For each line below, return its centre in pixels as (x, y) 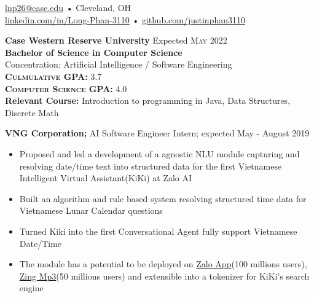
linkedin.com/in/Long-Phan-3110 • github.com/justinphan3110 (125, 19)
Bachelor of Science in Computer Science (94, 52)
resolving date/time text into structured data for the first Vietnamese (151, 166)
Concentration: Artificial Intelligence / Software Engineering (119, 64)
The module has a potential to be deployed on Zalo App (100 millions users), (163, 264)
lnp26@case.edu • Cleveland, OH (68, 7)
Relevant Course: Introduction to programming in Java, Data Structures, (148, 100)
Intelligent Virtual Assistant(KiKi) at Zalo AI (106, 178)
